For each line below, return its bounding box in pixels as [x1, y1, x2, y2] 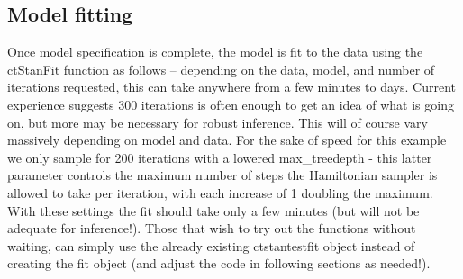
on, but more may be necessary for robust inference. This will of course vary [7, 112, 428, 131]
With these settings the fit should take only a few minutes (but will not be [7, 201, 420, 220]
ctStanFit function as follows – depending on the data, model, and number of [7, 59, 435, 78]
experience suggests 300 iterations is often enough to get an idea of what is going [7, 94, 454, 113]
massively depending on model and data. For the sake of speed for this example [7, 130, 447, 149]
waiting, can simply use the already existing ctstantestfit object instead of [7, 236, 415, 255]
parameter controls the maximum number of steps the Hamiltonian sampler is [7, 166, 438, 184]
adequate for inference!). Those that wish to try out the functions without [7, 219, 416, 238]
